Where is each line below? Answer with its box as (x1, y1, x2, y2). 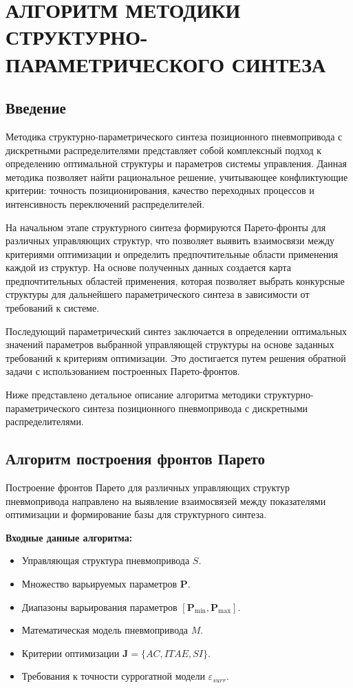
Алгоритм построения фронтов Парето (6, 448, 266, 469)
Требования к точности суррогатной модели (21, 669, 205, 683)
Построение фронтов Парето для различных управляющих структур (6, 480, 290, 495)
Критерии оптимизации (21, 645, 120, 660)
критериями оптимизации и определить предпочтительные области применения (6, 246, 339, 261)
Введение (6, 97, 66, 118)
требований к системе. (6, 301, 100, 315)
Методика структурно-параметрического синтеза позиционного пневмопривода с (6, 129, 343, 143)
